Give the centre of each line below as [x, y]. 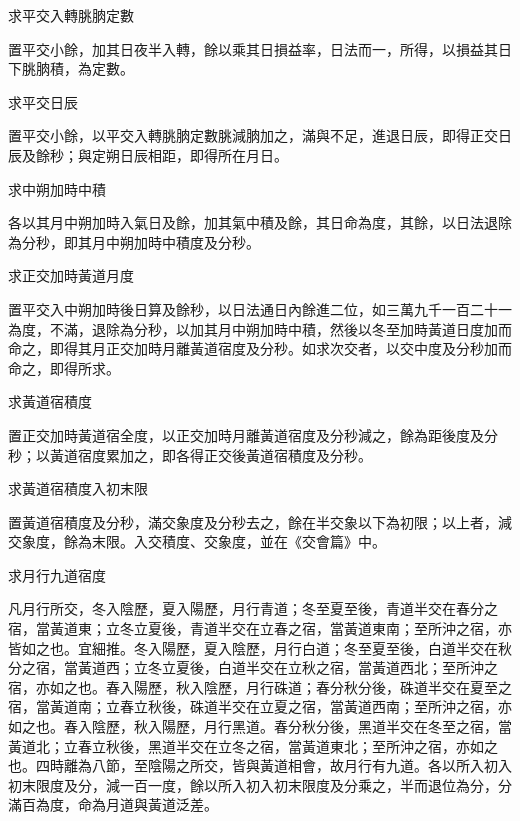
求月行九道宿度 [57, 574]
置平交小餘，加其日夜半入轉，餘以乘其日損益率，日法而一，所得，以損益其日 [260, 48]
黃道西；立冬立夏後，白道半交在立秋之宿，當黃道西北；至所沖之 [287, 667]
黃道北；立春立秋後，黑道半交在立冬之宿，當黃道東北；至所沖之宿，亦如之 [253, 745]
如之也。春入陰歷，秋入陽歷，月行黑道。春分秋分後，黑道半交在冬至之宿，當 [260, 726]
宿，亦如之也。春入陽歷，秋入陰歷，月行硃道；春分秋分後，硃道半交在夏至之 [260, 686]
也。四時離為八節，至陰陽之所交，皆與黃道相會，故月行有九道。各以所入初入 [260, 765]
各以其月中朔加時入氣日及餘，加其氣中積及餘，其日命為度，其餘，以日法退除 [260, 222]
